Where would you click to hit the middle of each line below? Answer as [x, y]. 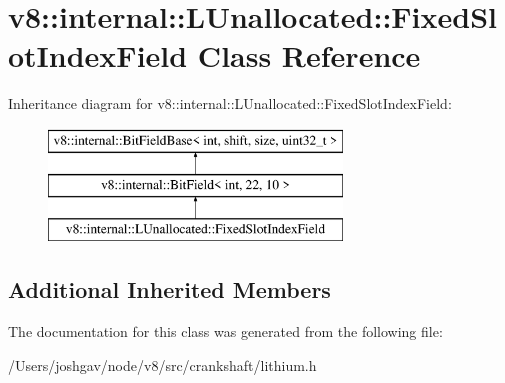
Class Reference [309, 55]
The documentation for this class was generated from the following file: [225, 331]
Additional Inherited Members [169, 289]
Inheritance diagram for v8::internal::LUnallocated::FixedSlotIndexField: [230, 103]
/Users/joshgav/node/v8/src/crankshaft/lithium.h [162, 364]
